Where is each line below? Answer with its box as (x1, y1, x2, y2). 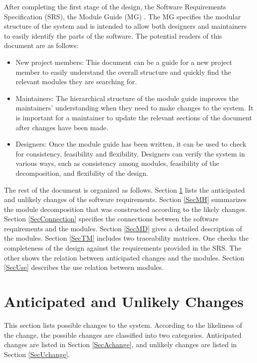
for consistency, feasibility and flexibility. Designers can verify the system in (15, 148, 245, 158)
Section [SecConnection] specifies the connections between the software (4, 213, 219, 224)
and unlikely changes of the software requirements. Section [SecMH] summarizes (4, 194, 247, 205)
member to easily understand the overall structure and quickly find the (15, 66, 231, 77)
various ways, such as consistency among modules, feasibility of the (15, 158, 219, 168)
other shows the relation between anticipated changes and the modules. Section (4, 252, 245, 262)
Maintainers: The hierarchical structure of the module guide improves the (15, 93, 239, 103)
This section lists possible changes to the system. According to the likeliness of (4, 319, 242, 330)
